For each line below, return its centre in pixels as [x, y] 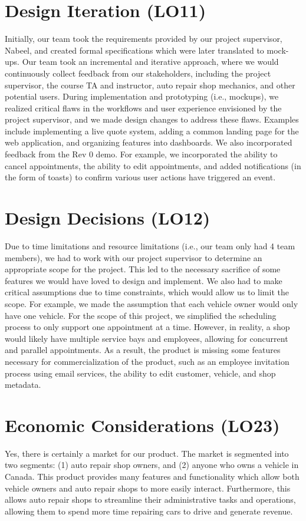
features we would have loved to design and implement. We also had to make [144, 280]
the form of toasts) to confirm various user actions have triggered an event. [140, 177]
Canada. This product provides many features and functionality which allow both [152, 476]
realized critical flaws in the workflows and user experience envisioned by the [143, 108]
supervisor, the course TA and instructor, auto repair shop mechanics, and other [150, 85]
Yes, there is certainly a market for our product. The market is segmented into [147, 453]
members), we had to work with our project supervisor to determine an [134, 257]
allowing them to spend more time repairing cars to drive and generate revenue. [149, 511]
